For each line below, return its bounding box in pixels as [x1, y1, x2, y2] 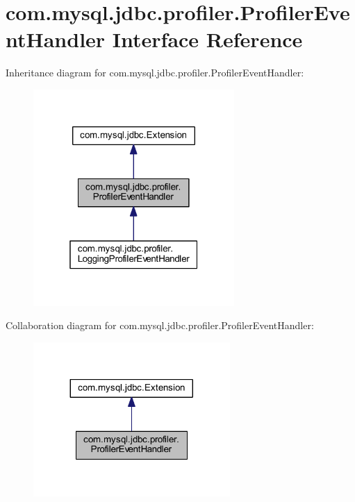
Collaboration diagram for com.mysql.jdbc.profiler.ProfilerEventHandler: [6, 318, 314, 333]
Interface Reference [112, 25, 303, 53]
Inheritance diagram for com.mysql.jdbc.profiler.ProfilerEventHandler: [6, 65, 304, 80]
